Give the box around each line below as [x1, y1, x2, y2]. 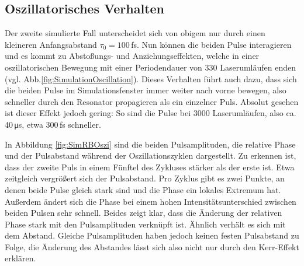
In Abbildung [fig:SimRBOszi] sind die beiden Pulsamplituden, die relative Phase [5, 138, 296, 150]
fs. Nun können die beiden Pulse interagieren [131, 38, 292, 50]
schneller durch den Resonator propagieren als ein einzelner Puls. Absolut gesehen [5, 95, 299, 107]
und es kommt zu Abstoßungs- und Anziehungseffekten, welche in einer [5, 50, 260, 62]
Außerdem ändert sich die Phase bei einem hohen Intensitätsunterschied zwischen [5, 195, 296, 207]
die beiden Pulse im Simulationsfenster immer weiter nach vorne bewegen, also [5, 84, 286, 96]
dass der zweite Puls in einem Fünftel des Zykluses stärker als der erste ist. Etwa [5, 160, 295, 173]
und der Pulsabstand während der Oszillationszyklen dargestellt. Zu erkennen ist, [5, 149, 296, 162]
